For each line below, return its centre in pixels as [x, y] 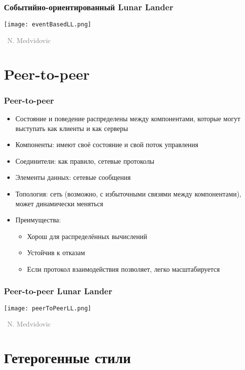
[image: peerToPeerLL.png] [48, 308]
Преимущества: [38, 220]
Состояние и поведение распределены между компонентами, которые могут [128, 119]
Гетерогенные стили [68, 358]
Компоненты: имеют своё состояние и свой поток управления [107, 144]
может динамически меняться [59, 203]
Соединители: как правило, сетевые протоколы [85, 161]
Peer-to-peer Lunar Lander [58, 291]
